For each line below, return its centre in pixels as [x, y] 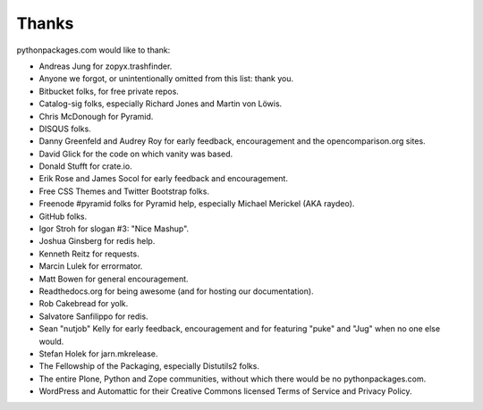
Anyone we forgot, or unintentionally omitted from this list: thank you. [166, 79]
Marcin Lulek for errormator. [91, 266]
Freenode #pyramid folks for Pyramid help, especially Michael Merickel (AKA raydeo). [197, 204]
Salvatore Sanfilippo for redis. [93, 316]
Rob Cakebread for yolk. [84, 304]
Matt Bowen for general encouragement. [114, 279]
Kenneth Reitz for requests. [89, 254]
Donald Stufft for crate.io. [86, 166]
